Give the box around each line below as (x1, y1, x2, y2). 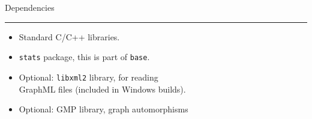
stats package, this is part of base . (19, 50, 150, 63)
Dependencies (5, 1, 55, 13)
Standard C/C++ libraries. (19, 30, 120, 43)
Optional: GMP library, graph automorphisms (19, 103, 188, 115)
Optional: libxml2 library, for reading (19, 70, 158, 83)
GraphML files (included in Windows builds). (19, 82, 186, 95)
